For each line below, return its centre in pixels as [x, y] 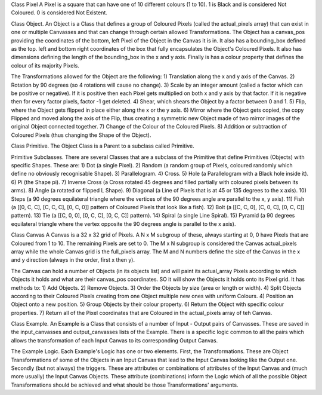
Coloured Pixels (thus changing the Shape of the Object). [81, 135]
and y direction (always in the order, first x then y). [73, 260]
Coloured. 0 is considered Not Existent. [59, 13]
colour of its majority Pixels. [45, 65]
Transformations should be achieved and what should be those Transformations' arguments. [125, 385]
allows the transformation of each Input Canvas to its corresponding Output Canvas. [114, 340]
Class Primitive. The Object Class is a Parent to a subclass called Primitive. [103, 146]
